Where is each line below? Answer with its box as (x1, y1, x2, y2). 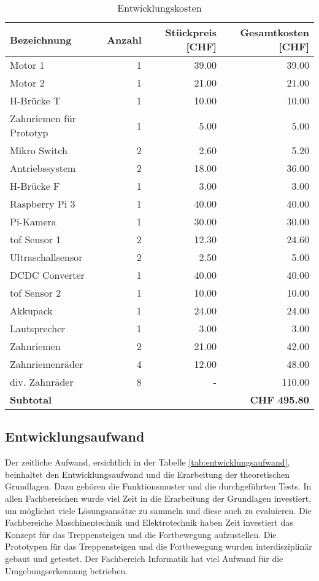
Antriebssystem (10, 161, 76, 175)
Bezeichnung (10, 32, 72, 47)
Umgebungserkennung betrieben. (5, 564, 128, 577)
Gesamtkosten (240, 25, 309, 39)
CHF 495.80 (250, 392, 309, 407)
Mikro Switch (10, 143, 67, 157)
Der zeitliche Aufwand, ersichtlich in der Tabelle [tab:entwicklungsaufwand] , (5, 456, 290, 469)
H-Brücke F (10, 179, 60, 193)
